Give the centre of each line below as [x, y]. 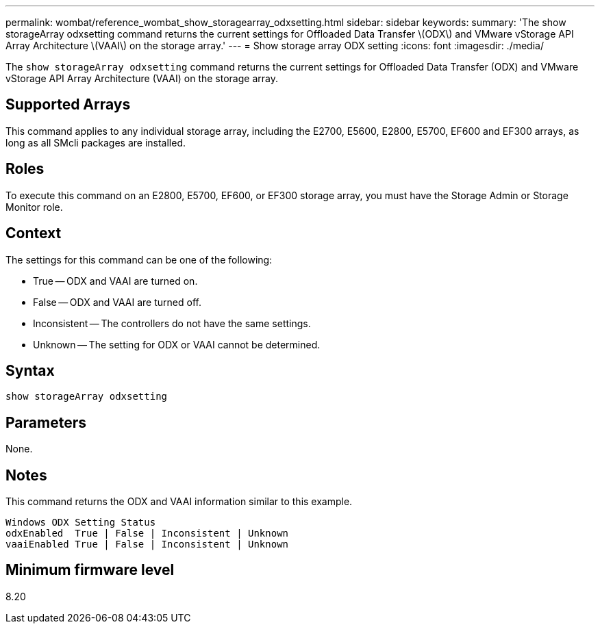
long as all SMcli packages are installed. [96, 142]
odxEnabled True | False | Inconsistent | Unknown [147, 534]
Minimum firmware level [90, 570]
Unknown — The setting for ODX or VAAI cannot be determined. [177, 344]
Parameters [46, 422]
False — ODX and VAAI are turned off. [117, 302]
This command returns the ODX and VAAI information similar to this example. [179, 502]
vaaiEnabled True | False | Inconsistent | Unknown [147, 544]
